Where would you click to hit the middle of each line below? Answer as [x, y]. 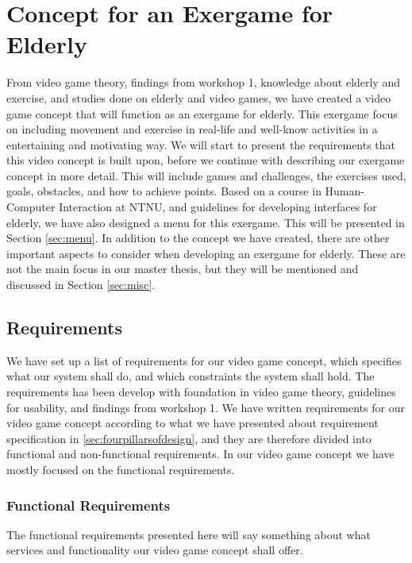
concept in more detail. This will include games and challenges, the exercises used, [206, 175]
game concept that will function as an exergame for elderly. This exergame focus [202, 113]
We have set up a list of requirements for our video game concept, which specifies [204, 360]
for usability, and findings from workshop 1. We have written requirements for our [206, 407]
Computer [31, 207]
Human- [345, 191]
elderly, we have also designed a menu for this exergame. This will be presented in [206, 222]
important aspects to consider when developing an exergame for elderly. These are [206, 253]
